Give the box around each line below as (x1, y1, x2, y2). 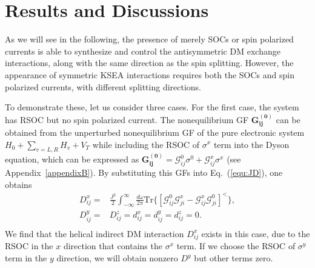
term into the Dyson (213, 138, 290, 150)
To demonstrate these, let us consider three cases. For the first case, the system (5, 101, 299, 113)
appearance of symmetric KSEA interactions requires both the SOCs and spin (5, 68, 294, 81)
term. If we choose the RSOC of (176, 240, 296, 252)
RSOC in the (5, 240, 53, 252)
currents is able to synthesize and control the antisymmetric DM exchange (5, 44, 280, 57)
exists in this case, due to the (201, 227, 310, 240)
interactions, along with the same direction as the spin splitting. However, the (5, 56, 294, 69)
